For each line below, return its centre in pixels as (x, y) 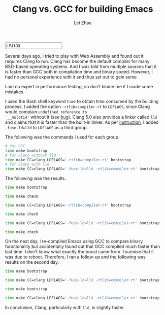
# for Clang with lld (27, 164)
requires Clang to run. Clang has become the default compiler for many (77, 61)
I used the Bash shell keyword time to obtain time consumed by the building (82, 101)
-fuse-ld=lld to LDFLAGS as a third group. (47, 127)
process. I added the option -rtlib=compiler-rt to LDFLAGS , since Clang (78, 106)
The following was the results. (36, 178)
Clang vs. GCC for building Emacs (83, 9)
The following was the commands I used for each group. (62, 137)
